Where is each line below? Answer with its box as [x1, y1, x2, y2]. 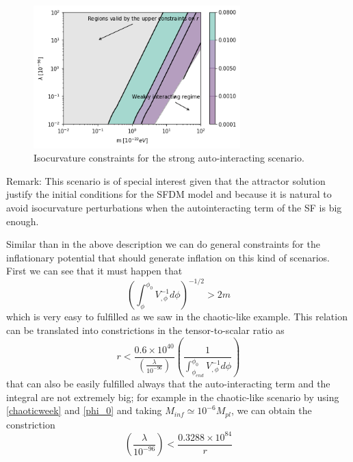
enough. [6, 214, 39, 228]
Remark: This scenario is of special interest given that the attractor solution [6, 173, 326, 188]
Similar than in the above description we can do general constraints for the [6, 237, 320, 251]
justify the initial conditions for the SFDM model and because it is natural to [6, 187, 332, 201]
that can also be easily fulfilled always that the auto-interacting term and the [6, 376, 330, 391]
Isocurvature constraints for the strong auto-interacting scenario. [34, 151, 304, 165]
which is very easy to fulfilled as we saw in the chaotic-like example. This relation [6, 309, 348, 324]
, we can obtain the [231, 403, 312, 418]
